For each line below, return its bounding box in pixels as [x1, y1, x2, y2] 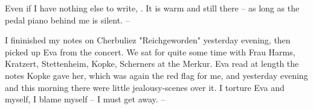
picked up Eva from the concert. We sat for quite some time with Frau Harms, [5, 45, 295, 58]
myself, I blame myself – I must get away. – [5, 93, 166, 105]
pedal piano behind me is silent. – [5, 13, 130, 26]
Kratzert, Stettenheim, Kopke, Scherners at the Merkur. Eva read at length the [5, 57, 299, 70]
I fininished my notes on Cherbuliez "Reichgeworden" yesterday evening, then [5, 34, 291, 46]
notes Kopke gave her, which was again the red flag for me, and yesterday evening [5, 69, 308, 81]
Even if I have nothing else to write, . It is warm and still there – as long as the [5, 2, 300, 14]
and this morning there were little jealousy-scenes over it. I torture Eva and [5, 81, 285, 93]
